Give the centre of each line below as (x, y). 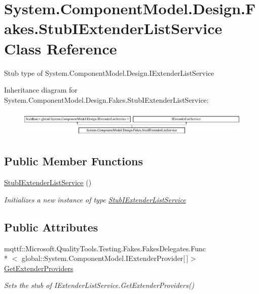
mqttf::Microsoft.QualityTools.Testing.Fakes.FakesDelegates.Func (105, 248)
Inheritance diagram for (41, 90)
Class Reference (61, 48)
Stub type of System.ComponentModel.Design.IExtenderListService (109, 72)
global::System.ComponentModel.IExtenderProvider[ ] (105, 258)
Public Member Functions (73, 161)
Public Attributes (51, 227)
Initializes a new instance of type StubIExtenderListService (95, 199)
